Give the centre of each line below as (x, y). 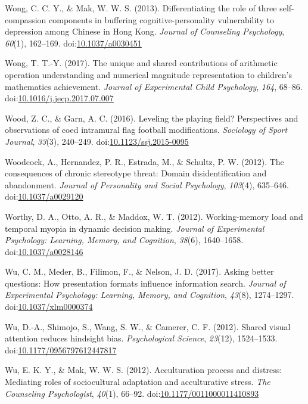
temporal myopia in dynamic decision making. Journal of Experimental (135, 228)
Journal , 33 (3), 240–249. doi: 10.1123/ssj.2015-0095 (97, 141)
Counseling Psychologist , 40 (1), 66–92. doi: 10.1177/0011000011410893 (132, 393)
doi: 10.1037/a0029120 (44, 196)
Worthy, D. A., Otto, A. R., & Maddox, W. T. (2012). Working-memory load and (154, 216)
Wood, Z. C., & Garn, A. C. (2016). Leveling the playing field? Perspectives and (152, 118)
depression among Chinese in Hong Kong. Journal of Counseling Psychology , (145, 31)
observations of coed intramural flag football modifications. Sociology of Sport (146, 130)
